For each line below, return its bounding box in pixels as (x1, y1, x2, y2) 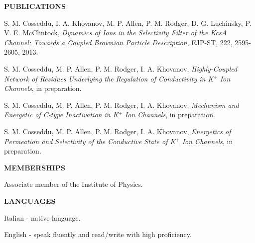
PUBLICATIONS (4, 1, 66, 11)
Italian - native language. (4, 212, 81, 223)
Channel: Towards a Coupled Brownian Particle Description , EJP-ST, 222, (4, 37, 233, 47)
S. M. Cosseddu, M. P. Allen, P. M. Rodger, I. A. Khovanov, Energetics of (4, 126, 231, 136)
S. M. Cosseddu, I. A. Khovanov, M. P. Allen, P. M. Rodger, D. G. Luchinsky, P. (4, 17, 252, 28)
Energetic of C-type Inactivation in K (4, 109, 119, 120)
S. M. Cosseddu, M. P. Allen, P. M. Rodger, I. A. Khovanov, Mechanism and (4, 99, 239, 110)
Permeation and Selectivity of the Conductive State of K (4, 136, 176, 146)
